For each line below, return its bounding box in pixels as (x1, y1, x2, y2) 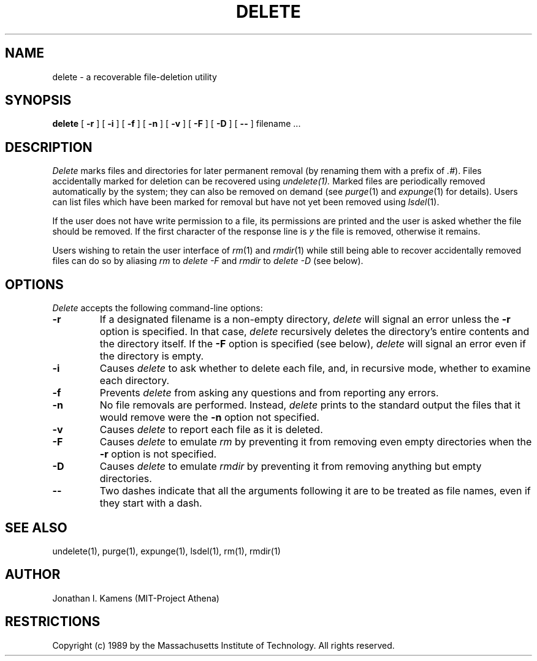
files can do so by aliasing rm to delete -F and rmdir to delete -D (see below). (52, 255, 364, 266)
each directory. (99, 374, 170, 387)
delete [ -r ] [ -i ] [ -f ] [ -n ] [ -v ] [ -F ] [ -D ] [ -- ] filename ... (52, 118, 301, 129)
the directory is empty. (99, 350, 204, 363)
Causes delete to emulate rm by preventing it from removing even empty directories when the (99, 436, 532, 448)
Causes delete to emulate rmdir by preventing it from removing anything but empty (99, 460, 482, 473)
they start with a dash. (99, 497, 202, 510)
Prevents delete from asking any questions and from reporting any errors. (99, 387, 439, 399)
